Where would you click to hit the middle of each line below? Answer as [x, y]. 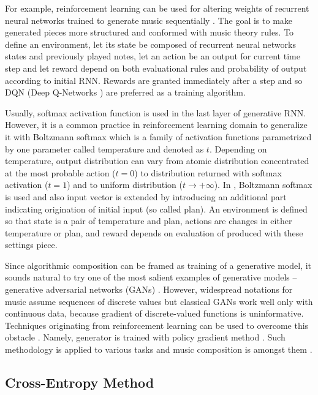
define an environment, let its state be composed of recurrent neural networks [150, 44]
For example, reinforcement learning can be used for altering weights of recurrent [157, 8]
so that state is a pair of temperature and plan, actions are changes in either [149, 221]
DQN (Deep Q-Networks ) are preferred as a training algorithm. [125, 92]
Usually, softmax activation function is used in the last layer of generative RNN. [156, 112]
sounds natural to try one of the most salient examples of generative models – [151, 277]
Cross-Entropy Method [80, 382]
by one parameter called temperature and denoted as [104, 149]
